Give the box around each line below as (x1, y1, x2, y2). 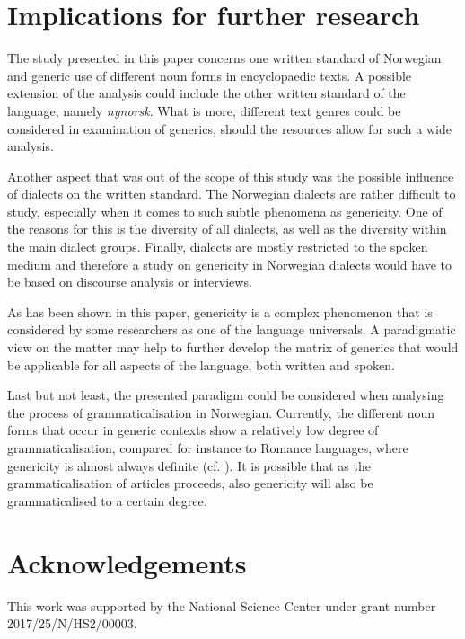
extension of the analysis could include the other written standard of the (7, 84, 406, 102)
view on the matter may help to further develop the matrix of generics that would (7, 338, 459, 357)
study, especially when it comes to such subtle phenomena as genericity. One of (7, 201, 443, 220)
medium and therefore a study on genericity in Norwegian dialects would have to (7, 254, 452, 273)
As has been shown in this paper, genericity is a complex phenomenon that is (7, 302, 433, 321)
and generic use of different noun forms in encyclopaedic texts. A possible (7, 66, 412, 84)
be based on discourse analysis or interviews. (7, 272, 252, 291)
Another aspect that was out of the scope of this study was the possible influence (7, 166, 454, 185)
